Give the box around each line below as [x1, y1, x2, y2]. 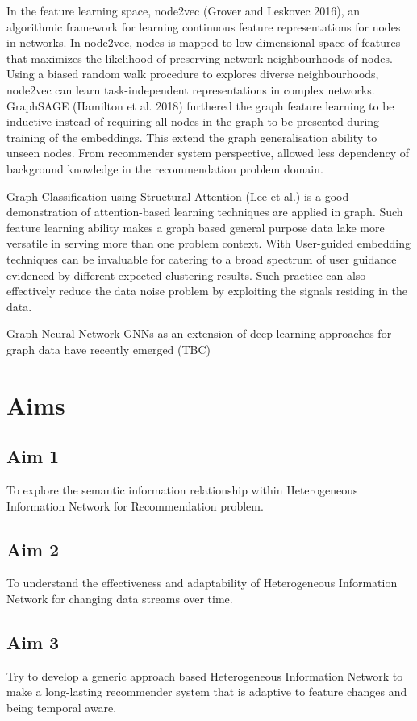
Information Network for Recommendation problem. [6, 497, 264, 514]
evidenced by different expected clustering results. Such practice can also [6, 266, 366, 283]
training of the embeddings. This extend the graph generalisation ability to [6, 128, 377, 145]
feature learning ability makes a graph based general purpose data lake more [6, 219, 385, 235]
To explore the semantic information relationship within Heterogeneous [6, 481, 358, 498]
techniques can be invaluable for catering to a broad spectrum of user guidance [6, 250, 397, 267]
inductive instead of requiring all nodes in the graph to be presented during [6, 113, 380, 130]
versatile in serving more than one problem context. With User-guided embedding [6, 235, 411, 252]
